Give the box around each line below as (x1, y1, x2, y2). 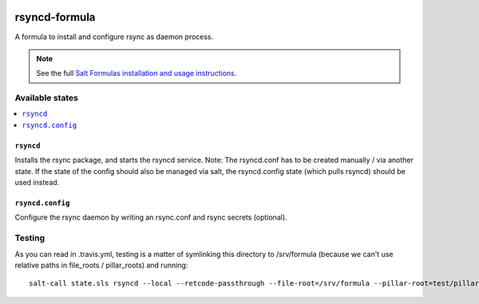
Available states (14, 93, 79, 104)
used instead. (14, 178, 60, 187)
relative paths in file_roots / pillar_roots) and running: (14, 260, 188, 270)
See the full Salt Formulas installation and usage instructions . (36, 69, 237, 78)
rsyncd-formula (14, 10, 96, 24)
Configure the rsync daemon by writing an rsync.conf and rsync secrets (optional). (14, 212, 287, 223)
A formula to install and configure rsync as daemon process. (14, 32, 214, 41)
